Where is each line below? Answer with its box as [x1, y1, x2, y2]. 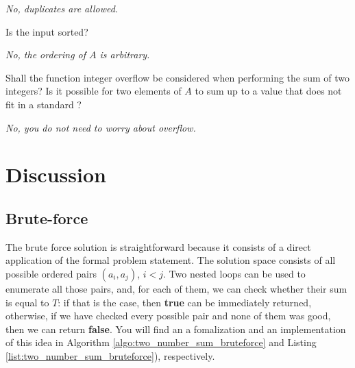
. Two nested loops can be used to [163, 266, 306, 280]
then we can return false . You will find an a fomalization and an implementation [5, 321, 346, 336]
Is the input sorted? [5, 24, 88, 38]
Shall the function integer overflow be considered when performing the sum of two [5, 70, 350, 84]
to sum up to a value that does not [195, 84, 342, 98]
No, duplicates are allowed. [5, 1, 119, 15]
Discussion [5, 160, 106, 188]
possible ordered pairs [5, 266, 97, 280]
